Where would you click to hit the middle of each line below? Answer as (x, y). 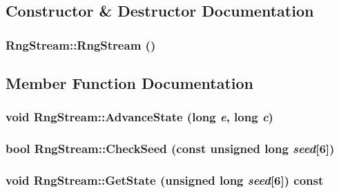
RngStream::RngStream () (81, 44)
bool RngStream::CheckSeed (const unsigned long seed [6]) (170, 149)
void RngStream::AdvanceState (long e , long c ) (139, 117)
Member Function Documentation (130, 83)
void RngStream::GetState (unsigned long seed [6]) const (165, 180)
